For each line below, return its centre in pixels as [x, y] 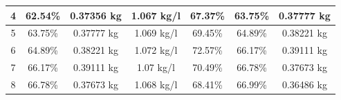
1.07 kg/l [156, 67]
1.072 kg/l [156, 50]
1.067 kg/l [156, 15]
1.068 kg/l [156, 84]
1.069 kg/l [156, 33]
